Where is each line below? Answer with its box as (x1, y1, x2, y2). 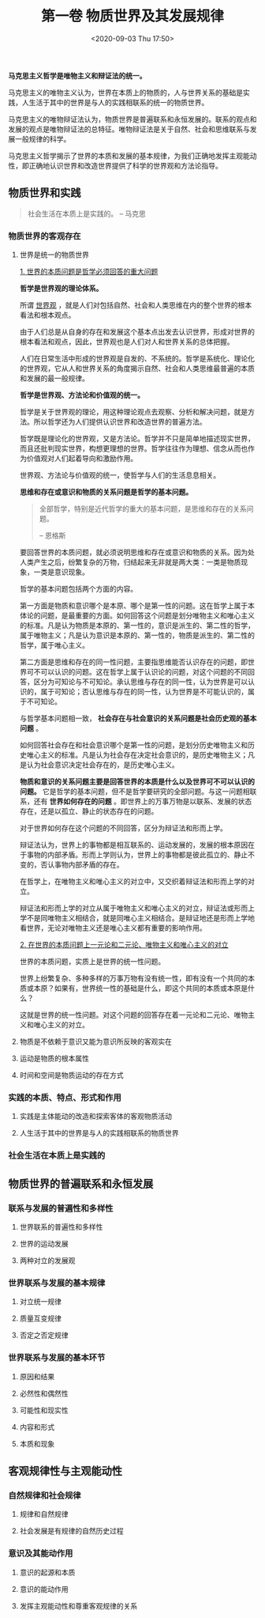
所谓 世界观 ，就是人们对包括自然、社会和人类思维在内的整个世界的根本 (19, 301, 252, 310)
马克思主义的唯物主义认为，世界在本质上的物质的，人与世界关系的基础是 (8, 88, 243, 97)
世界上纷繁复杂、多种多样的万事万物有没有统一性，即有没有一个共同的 (19, 973, 248, 983)
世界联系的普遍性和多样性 (19, 1222, 103, 1231)
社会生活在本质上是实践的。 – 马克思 (27, 209, 146, 218)
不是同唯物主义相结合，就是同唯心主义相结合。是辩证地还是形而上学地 (26, 913, 255, 923)
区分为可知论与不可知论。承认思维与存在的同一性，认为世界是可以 (33, 677, 248, 686)
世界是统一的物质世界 (19, 250, 89, 259)
